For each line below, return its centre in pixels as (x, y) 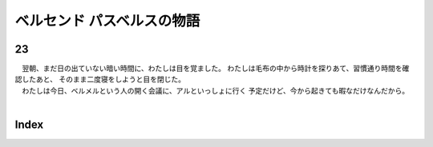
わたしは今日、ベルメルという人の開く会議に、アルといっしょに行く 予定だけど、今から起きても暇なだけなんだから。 (215, 90)
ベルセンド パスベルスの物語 (107, 21)
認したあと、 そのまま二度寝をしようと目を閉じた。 (100, 79)
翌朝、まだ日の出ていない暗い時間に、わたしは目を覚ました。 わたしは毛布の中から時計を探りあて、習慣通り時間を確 (215, 69)
